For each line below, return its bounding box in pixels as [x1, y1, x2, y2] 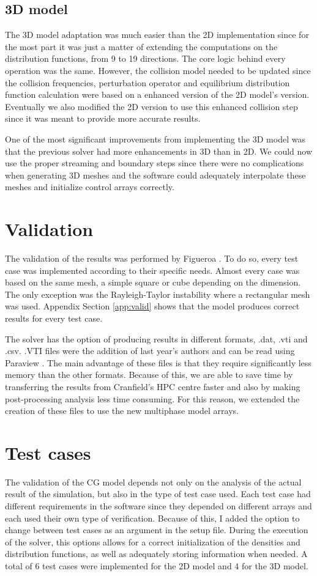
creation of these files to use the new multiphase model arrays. [5, 404, 239, 417]
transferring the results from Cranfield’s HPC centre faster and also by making [5, 380, 300, 393]
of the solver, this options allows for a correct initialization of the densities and [5, 535, 300, 548]
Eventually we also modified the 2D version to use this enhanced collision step [5, 100, 298, 113]
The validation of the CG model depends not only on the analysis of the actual [5, 475, 302, 488]
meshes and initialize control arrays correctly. [5, 180, 174, 193]
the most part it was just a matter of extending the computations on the [5, 40, 278, 53]
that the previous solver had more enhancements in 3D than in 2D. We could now [5, 144, 313, 157]
